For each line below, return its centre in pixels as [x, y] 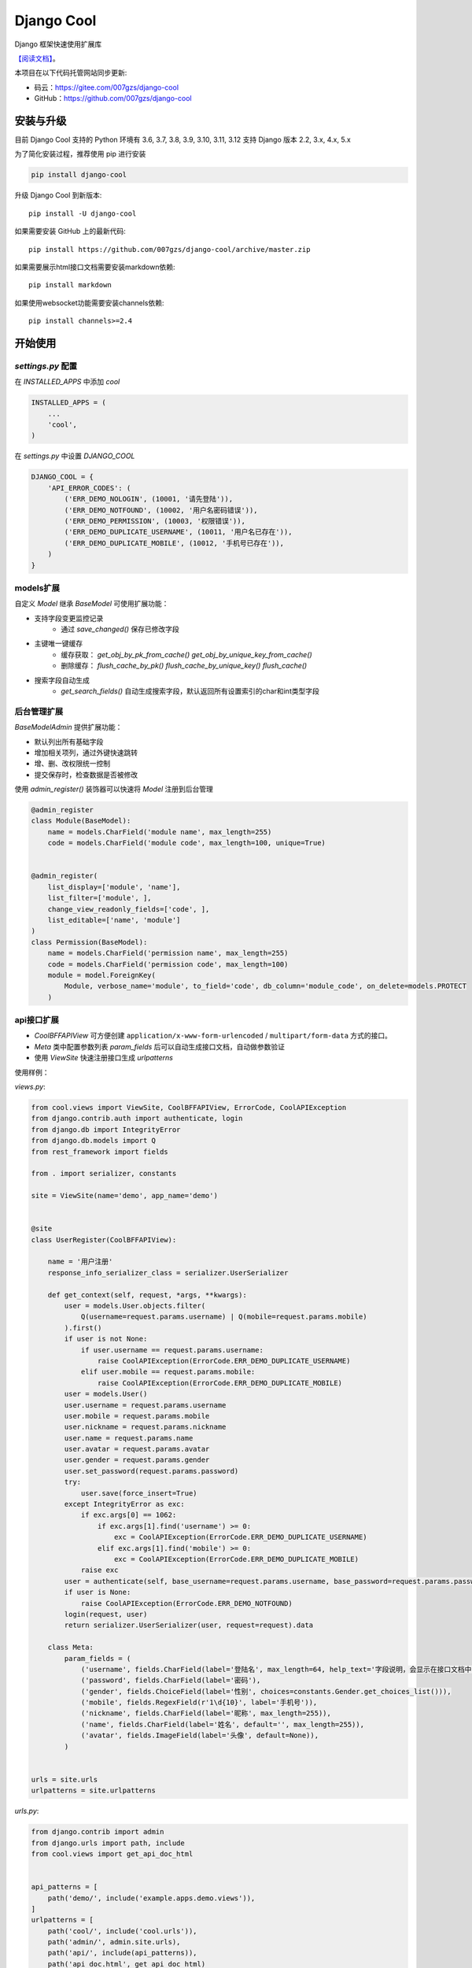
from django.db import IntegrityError [106, 1129]
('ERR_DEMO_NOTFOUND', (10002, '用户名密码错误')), [161, 510]
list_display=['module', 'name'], [114, 887]
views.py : [30, 1087]
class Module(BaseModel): [81, 821]
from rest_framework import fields [100, 1152]
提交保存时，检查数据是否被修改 [86, 775]
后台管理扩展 [39, 711]
